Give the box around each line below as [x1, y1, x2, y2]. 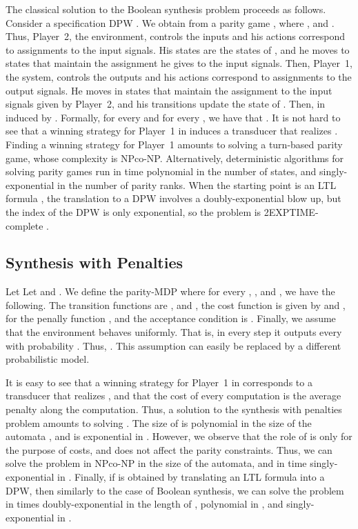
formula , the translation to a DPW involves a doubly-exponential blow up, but [6, 191, 341, 206]
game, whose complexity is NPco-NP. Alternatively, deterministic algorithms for [6, 150, 344, 165]
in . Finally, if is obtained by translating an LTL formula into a [57, 470, 325, 484]
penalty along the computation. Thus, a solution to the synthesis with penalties [6, 402, 342, 417]
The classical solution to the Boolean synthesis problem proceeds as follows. [6, 2, 326, 16]
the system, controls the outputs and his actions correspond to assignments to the [6, 69, 352, 83]
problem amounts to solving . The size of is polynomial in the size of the [6, 415, 312, 430]
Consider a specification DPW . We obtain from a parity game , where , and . [6, 15, 335, 30]
